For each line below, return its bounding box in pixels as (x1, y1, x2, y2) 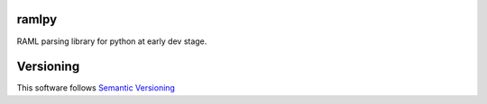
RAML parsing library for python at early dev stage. (16, 36, 207, 47)
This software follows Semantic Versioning (16, 82, 176, 93)
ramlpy (16, 12, 58, 27)
